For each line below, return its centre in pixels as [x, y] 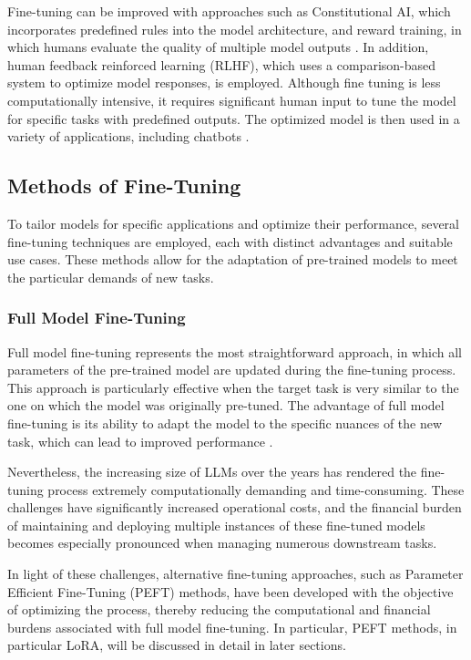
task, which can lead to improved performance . [140, 441]
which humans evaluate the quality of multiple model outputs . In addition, [218, 47]
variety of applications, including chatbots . [128, 136]
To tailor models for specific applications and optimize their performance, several [233, 223]
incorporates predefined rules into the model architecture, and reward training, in [235, 29]
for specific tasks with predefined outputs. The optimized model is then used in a [234, 118]
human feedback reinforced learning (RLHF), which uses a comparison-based [222, 64]
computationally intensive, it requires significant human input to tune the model [232, 100]
